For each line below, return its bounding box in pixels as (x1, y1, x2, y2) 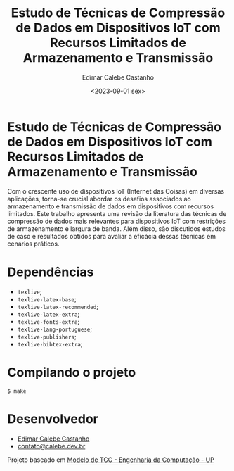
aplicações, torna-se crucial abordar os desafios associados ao (7, 194, 191, 203)
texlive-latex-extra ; (17, 310, 80, 318)
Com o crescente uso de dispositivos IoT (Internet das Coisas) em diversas (7, 187, 225, 195)
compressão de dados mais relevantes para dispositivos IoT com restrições (7, 217, 226, 225)
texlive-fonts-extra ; (17, 317, 80, 325)
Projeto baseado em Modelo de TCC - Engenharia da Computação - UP (7, 456, 214, 464)
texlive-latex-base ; (17, 294, 77, 303)
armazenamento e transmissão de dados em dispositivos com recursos (7, 202, 214, 211)
